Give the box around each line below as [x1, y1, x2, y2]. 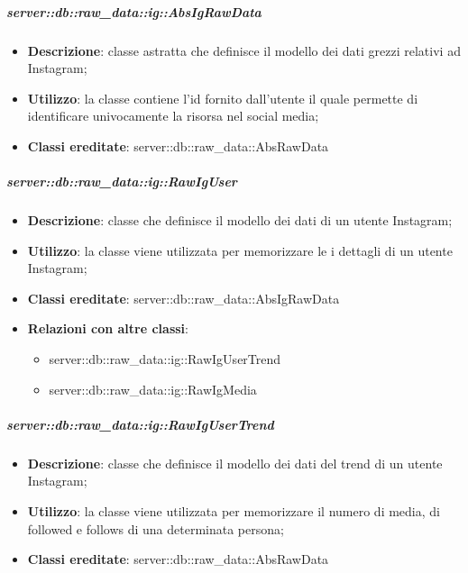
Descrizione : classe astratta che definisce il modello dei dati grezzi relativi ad [27, 41, 461, 59]
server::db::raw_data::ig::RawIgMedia [49, 379, 257, 398]
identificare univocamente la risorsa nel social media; [27, 106, 319, 125]
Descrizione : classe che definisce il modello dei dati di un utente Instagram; [27, 211, 453, 230]
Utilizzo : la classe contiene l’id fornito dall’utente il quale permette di [27, 88, 418, 107]
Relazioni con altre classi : [27, 319, 188, 338]
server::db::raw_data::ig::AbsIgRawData [6, 2, 262, 21]
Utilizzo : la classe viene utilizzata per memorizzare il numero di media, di [27, 502, 440, 520]
